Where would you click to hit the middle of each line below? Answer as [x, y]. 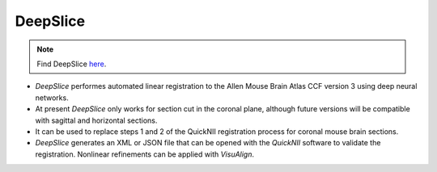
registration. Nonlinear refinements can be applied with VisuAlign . [145, 154]
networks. [52, 98]
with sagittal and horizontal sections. [96, 120]
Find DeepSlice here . [72, 64]
